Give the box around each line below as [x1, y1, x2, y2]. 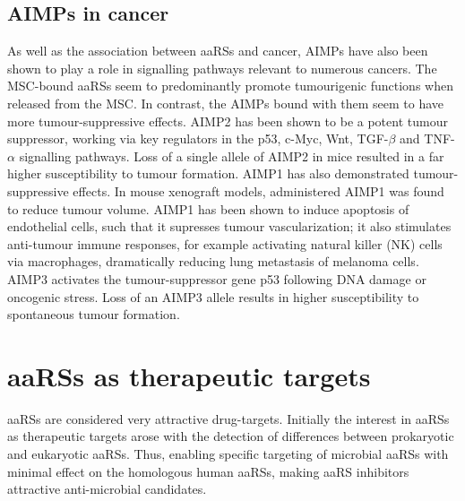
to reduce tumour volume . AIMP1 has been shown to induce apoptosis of [7, 199, 409, 218]
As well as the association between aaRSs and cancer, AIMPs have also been [7, 41, 428, 60]
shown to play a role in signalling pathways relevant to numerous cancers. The [7, 58, 437, 77]
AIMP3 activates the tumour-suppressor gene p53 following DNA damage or [7, 269, 426, 288]
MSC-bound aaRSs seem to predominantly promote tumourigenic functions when [7, 76, 453, 95]
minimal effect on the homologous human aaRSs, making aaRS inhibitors [7, 462, 409, 480]
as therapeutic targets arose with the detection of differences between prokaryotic [7, 427, 454, 445]
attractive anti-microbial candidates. [7, 479, 207, 498]
